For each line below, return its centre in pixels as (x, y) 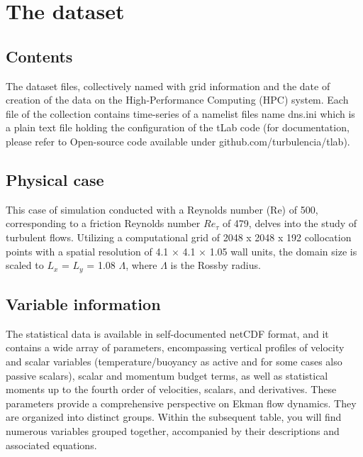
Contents (39, 56)
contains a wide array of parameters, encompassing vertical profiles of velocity (175, 347)
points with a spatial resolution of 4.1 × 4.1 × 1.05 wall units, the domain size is (181, 251)
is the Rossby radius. (216, 265)
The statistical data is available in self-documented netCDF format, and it (167, 333)
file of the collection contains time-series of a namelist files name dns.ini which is (180, 113)
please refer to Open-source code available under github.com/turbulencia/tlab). (178, 141)
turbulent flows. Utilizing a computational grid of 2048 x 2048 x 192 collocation (179, 237)
